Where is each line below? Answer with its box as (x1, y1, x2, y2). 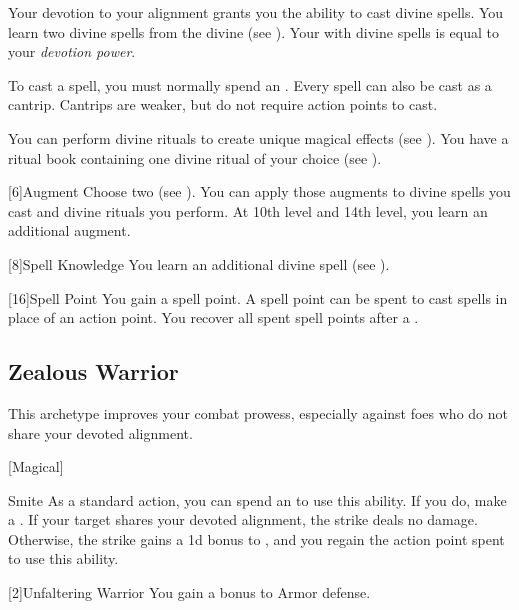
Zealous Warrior (8, 356, 179, 387)
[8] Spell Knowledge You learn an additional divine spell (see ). (8, 253, 390, 274)
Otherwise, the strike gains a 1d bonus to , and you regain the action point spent (8, 528, 505, 549)
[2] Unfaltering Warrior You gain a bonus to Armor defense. (8, 582, 371, 603)
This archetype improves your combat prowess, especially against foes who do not (8, 402, 508, 423)
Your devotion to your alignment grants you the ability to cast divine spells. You (8, 2, 504, 22)
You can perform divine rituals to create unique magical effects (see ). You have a (8, 127, 509, 148)
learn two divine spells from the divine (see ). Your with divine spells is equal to (8, 21, 499, 42)
